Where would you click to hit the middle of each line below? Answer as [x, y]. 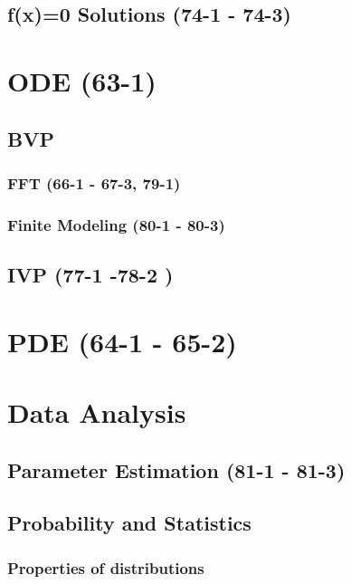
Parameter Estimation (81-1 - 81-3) [176, 469]
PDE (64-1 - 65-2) [122, 341]
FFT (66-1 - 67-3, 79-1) [94, 182]
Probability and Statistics [129, 523]
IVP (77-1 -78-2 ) [90, 275]
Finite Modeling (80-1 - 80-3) [116, 224]
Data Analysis [97, 412]
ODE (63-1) [82, 80]
